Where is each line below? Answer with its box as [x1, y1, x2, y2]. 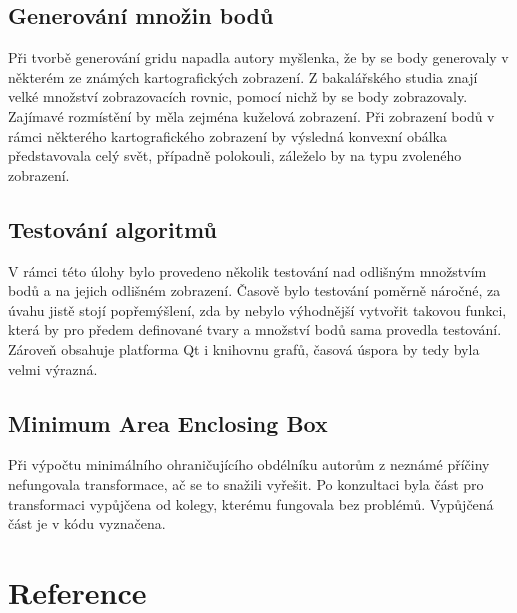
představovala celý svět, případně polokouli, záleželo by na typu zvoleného [8, 145, 462, 166]
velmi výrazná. [8, 358, 98, 379]
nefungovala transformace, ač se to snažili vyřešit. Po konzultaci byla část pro [8, 473, 484, 494]
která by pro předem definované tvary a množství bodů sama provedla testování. [8, 319, 502, 340]
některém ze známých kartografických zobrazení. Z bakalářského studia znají [8, 66, 478, 87]
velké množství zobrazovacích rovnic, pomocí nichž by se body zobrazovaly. [8, 86, 468, 107]
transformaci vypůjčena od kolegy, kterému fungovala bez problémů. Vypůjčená [8, 493, 494, 514]
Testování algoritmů [8, 213, 217, 244]
